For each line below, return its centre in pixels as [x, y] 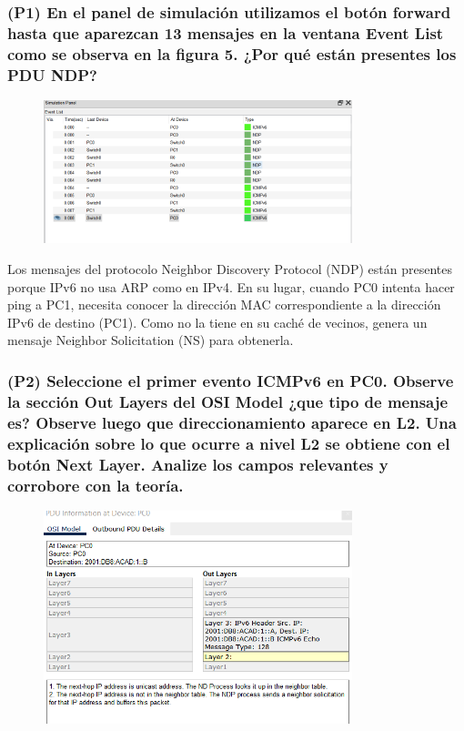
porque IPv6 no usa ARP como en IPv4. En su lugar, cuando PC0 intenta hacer [231, 286]
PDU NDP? [52, 74]
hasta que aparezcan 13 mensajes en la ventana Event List [226, 32]
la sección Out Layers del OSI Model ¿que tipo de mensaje [228, 401]
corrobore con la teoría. [96, 485]
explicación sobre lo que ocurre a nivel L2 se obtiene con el [229, 443]
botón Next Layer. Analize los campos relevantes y [198, 464]
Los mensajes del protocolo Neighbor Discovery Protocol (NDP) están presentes [230, 269]
